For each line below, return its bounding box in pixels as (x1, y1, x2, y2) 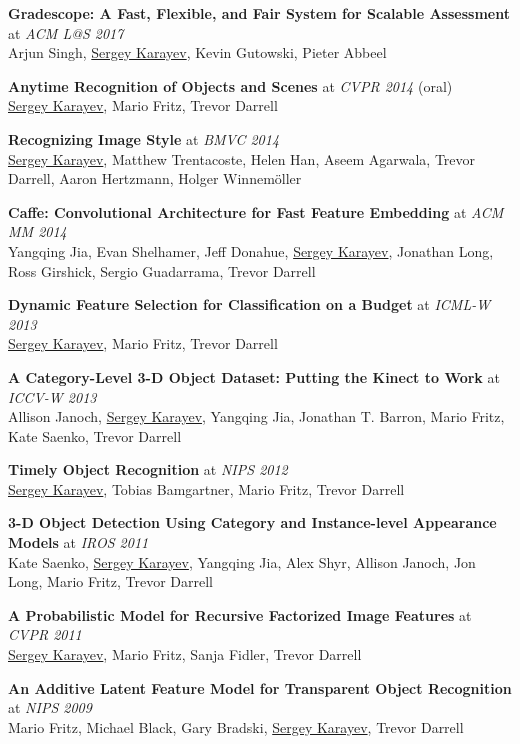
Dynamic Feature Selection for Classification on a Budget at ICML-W (8, 294, 491, 315)
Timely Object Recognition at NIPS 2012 (8, 459, 288, 480)
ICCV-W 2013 (8, 386, 97, 407)
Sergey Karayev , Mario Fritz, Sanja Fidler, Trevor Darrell (8, 644, 362, 665)
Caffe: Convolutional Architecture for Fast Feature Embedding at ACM (8, 201, 504, 222)
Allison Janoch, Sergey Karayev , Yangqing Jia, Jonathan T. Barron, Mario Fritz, (8, 406, 505, 427)
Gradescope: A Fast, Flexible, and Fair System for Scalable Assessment (8, 3, 510, 23)
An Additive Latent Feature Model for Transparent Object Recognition (8, 677, 512, 698)
